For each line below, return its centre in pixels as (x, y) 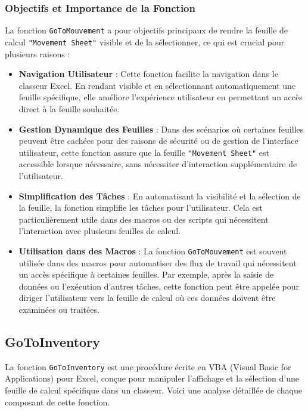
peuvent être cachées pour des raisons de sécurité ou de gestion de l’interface (158, 141)
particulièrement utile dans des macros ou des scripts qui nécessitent (144, 219)
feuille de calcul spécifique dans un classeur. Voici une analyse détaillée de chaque (153, 390)
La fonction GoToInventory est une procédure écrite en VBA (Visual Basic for (148, 366)
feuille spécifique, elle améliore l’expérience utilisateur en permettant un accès (161, 97)
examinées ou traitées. (59, 309)
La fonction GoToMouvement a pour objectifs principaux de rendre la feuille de (147, 30)
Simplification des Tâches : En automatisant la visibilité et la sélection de (160, 196)
